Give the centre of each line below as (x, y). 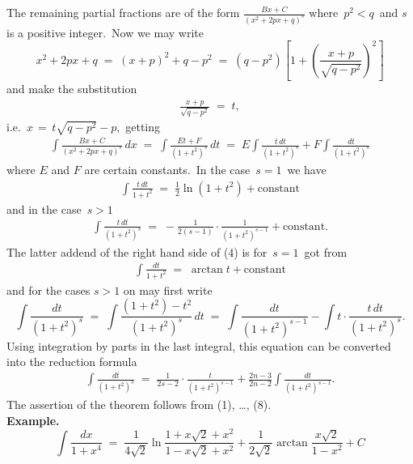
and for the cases (48, 289)
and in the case (44, 209)
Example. (33, 420)
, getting (139, 127)
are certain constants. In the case (167, 170)
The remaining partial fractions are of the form (123, 12)
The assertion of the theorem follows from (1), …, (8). (139, 404)
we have (307, 170)
